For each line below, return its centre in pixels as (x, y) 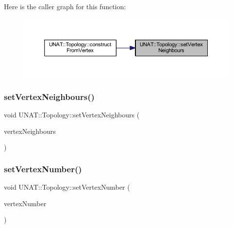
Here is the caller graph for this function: (65, 6)
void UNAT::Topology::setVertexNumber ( (67, 187)
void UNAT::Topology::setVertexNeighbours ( (72, 114)
